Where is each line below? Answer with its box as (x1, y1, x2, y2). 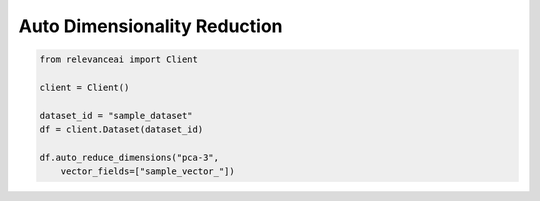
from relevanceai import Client (39, 54, 199, 65)
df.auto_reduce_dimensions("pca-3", (39, 151, 220, 163)
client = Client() (39, 81, 130, 93)
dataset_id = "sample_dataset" (39, 110, 194, 121)
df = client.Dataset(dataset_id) (39, 124, 204, 135)
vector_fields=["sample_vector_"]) (60, 166, 235, 177)
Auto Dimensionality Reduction (18, 15, 283, 37)
